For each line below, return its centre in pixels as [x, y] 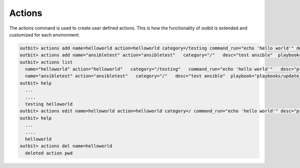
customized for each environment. [44, 34]
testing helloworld [49, 104]
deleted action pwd [49, 153]
